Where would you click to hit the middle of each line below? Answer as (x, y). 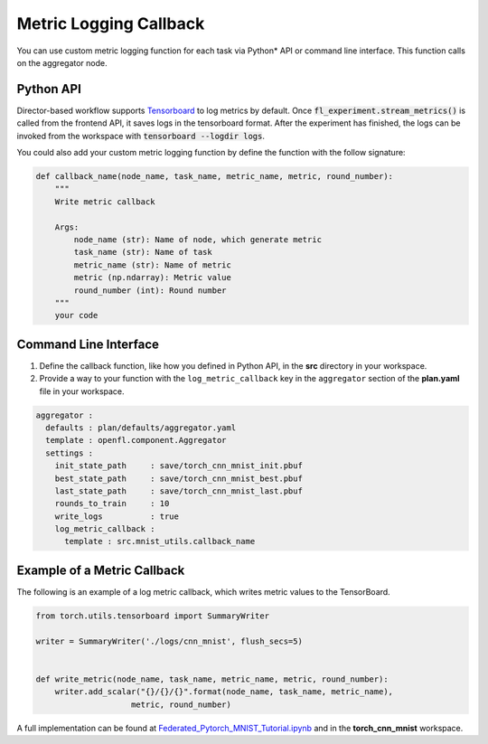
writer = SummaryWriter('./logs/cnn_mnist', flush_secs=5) (169, 641)
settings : (70, 453)
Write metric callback (105, 202)
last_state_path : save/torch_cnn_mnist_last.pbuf (178, 491)
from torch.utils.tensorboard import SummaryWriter (153, 616)
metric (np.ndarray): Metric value (153, 278)
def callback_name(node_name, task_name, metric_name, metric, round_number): (214, 176)
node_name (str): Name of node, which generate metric (198, 239)
